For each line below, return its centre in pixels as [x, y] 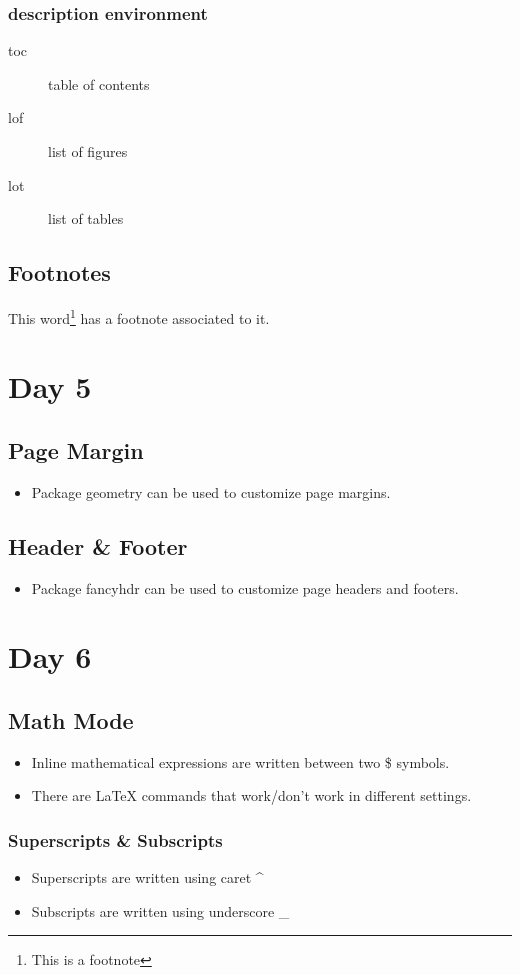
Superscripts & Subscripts [115, 839]
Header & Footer [98, 545]
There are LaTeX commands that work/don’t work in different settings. [251, 795]
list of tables [86, 218]
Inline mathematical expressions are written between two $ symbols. [240, 761]
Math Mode [71, 719]
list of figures [88, 151]
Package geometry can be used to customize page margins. [211, 491]
